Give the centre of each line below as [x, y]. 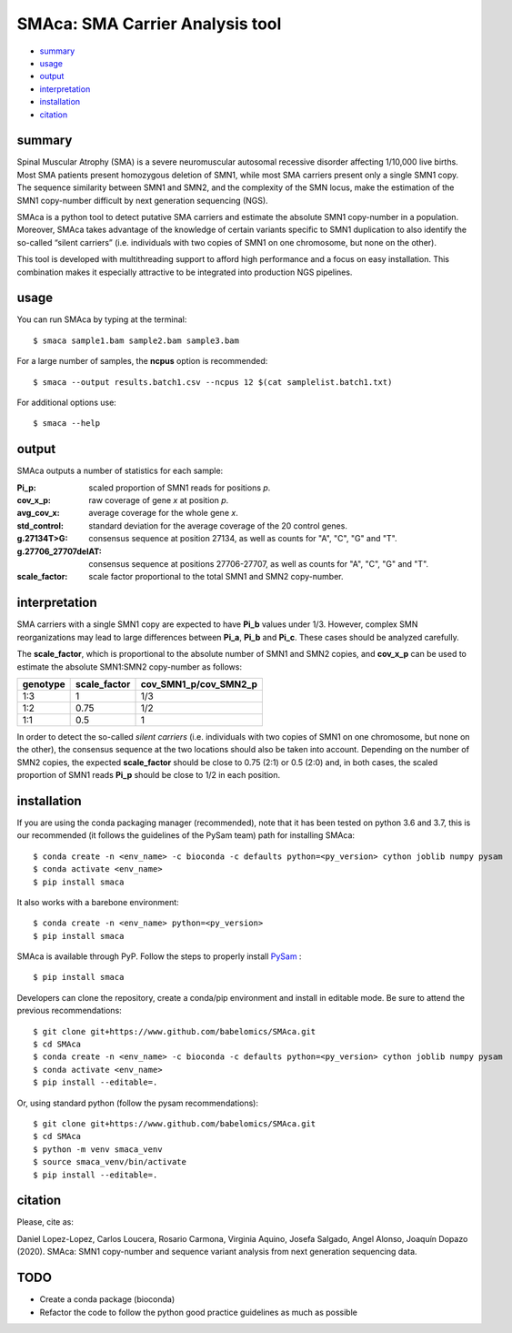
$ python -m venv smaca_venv [98, 1149]
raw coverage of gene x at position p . [159, 500]
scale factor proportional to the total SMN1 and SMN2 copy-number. [216, 577]
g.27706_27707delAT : [59, 551]
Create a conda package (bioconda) [107, 1299]
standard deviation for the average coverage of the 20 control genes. [218, 525]
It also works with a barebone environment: [98, 902]
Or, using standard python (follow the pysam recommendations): [138, 1103]
